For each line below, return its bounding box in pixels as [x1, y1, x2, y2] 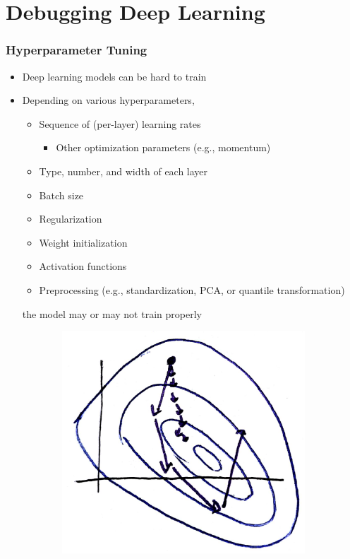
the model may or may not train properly [22, 306, 202, 321]
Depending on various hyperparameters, [22, 93, 195, 107]
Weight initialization [39, 235, 128, 249]
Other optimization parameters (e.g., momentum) [56, 140, 271, 155]
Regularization [39, 211, 102, 226]
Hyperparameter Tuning [6, 41, 147, 59]
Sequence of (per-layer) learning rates [39, 116, 201, 131]
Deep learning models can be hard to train [22, 69, 207, 83]
